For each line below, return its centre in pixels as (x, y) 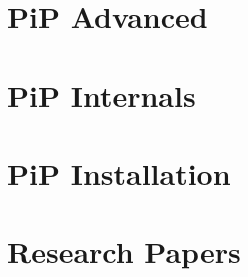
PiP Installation (119, 172)
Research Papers (124, 251)
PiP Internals (101, 94)
